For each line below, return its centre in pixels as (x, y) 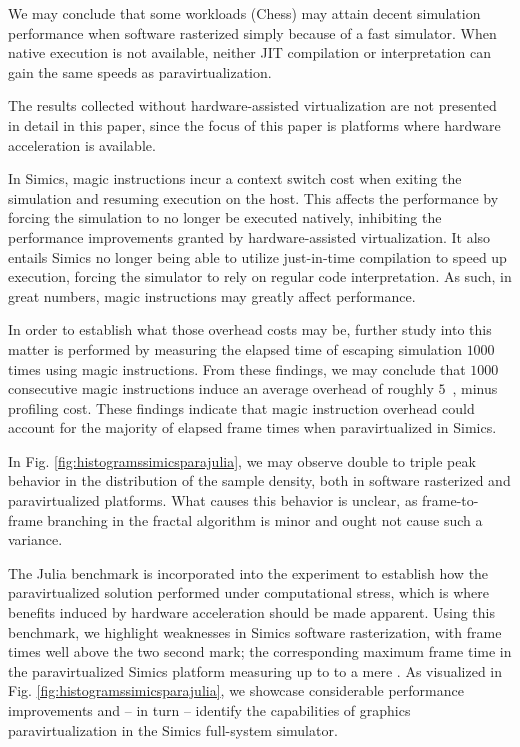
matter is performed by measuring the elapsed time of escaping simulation (235, 348)
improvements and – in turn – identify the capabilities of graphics (209, 710)
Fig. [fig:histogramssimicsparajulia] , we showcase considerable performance (236, 690)
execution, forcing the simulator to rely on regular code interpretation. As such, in (260, 276)
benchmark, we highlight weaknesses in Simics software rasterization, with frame (255, 631)
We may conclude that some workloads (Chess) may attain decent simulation (244, 13)
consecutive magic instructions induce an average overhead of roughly (221, 388)
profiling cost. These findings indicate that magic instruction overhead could (241, 407)
